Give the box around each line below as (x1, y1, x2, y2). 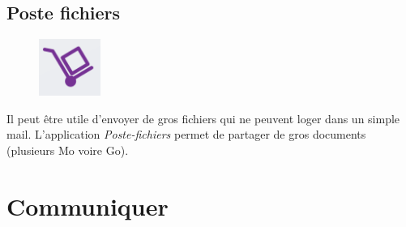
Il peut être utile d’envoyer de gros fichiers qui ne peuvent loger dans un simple (6, 109, 400, 126)
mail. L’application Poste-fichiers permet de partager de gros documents (6, 126, 366, 143)
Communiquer (6, 189, 169, 222)
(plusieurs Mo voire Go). (6, 141, 129, 158)
